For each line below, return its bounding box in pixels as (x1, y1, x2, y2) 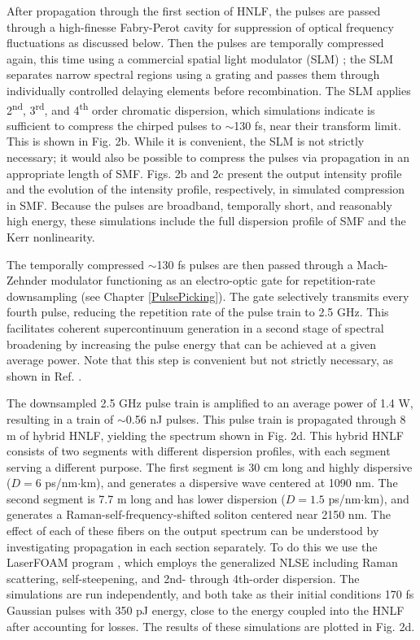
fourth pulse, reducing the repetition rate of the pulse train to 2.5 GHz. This (7, 303, 389, 320)
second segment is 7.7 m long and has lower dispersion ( (7, 490, 286, 507)
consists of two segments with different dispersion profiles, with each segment (7, 442, 391, 459)
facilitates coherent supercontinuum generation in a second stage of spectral (7, 319, 384, 336)
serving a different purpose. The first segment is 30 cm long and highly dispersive (7, 458, 413, 475)
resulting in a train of (7, 410, 114, 427)
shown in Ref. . (7, 367, 82, 384)
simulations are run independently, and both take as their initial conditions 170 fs (7, 586, 414, 603)
